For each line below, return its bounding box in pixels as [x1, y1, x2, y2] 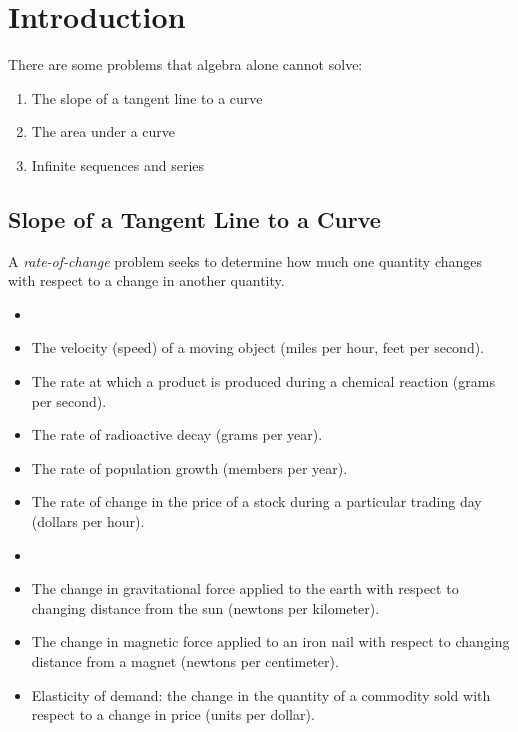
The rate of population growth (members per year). [31, 457, 348, 478]
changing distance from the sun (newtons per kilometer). [31, 597, 380, 618]
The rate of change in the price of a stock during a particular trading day [31, 491, 482, 512]
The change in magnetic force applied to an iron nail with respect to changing [31, 631, 510, 652]
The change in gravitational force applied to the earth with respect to [31, 578, 459, 599]
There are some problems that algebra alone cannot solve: [8, 54, 363, 75]
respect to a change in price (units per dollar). [31, 704, 315, 725]
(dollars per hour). [31, 511, 145, 532]
